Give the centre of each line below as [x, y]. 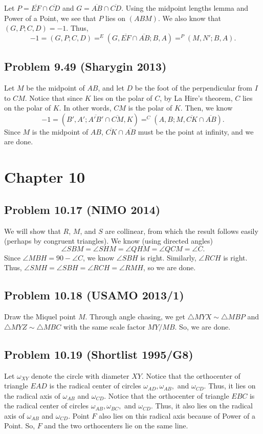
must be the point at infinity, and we [196, 131]
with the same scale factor [104, 326]
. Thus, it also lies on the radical [202, 406]
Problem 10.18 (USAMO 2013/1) [94, 295]
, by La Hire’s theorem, [196, 97]
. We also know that [189, 18]
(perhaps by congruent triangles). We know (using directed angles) [109, 241]
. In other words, [85, 108]
